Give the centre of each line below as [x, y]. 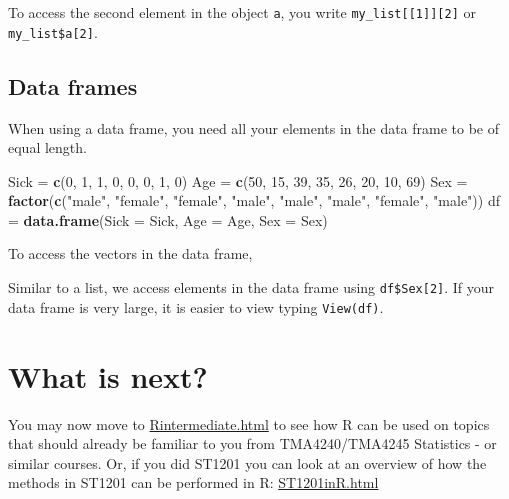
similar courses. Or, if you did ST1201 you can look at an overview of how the [247, 462]
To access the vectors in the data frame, [130, 253]
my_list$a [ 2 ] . [53, 31]
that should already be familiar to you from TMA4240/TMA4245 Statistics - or [252, 443]
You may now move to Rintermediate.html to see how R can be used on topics [249, 423]
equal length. [47, 147]
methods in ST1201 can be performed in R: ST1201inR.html [193, 482]
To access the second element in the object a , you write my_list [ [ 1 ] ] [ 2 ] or [242, 12]
